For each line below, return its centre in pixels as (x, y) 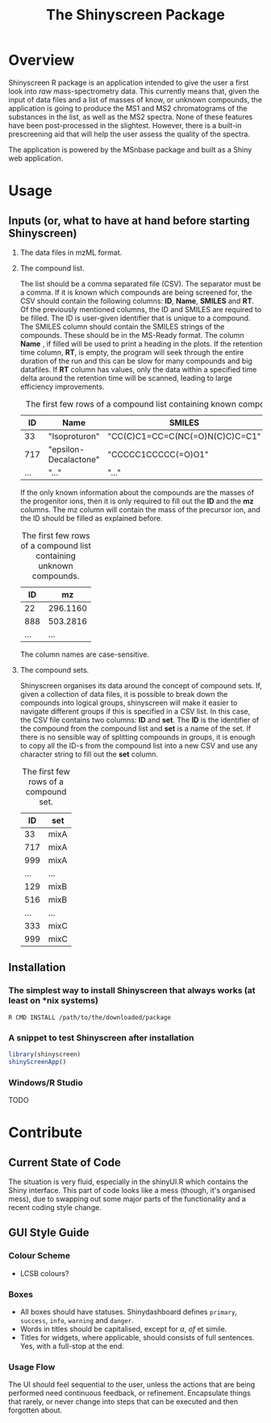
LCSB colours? (44, 1273)
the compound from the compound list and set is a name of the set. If (135, 728)
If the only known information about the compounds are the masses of (137, 492)
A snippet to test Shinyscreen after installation (101, 1037)
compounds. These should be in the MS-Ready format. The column (132, 335)
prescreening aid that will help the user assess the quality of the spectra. (129, 134)
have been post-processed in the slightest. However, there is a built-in (125, 125)
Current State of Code (65, 1162)
